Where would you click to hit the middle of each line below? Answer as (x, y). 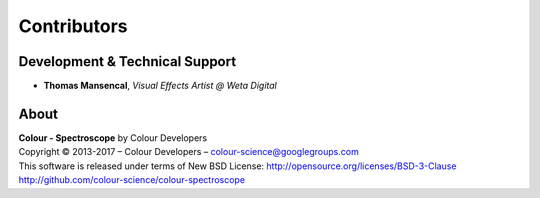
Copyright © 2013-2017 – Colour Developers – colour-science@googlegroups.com (188, 152)
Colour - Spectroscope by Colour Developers (113, 137)
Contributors (73, 26)
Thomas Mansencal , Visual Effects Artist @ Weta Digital (160, 86)
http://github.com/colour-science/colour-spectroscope (131, 180)
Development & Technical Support (127, 61)
